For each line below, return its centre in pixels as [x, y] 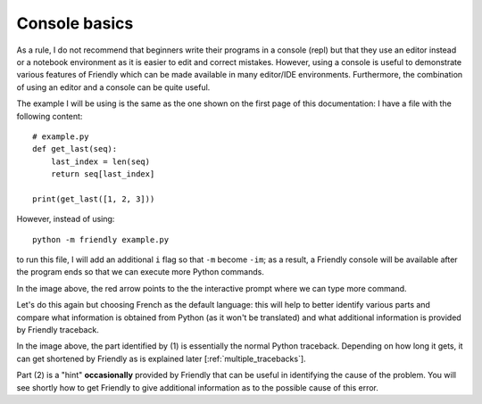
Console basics [75, 23]
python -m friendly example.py [101, 239]
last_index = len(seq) [100, 161]
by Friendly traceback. [58, 329]
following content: [50, 116]
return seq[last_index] [103, 174]
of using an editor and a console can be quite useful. [113, 87]
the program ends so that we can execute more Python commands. [141, 272]
